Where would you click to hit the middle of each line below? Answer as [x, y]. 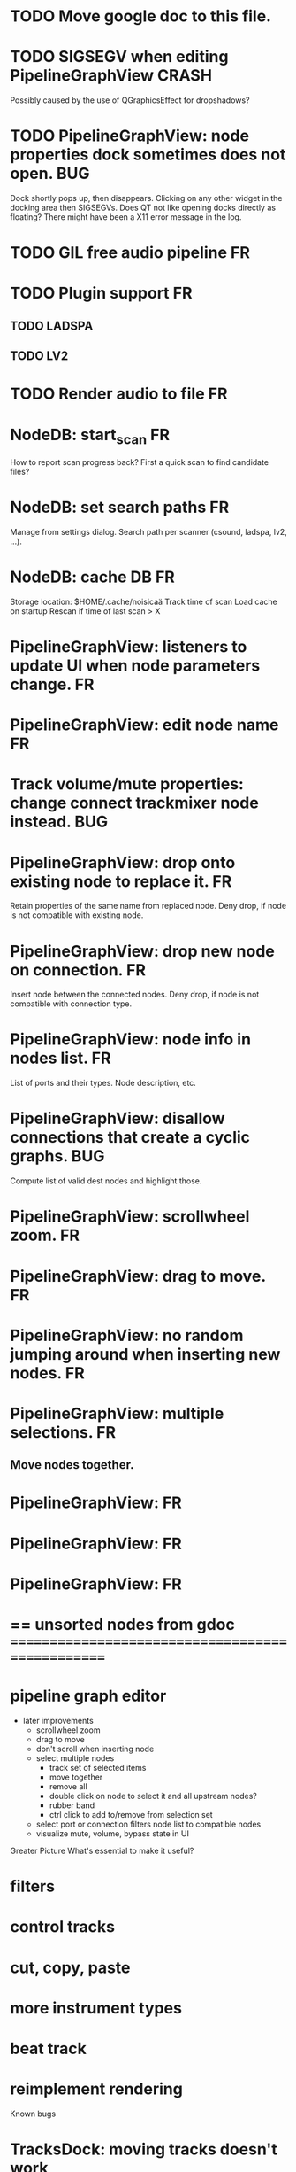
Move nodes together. [72, 1465]
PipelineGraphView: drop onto [123, 862]
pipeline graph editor [88, 1696]
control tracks [63, 1927]
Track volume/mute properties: [127, 784]
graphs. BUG [57, 1156]
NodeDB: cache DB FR [92, 577]
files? [20, 471]
